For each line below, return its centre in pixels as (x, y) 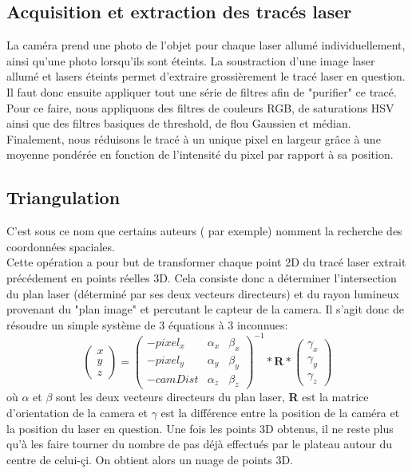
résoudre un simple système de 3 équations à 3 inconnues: (147, 324)
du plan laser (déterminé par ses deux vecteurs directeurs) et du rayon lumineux (203, 293)
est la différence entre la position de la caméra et (280, 412)
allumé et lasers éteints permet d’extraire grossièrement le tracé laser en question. (206, 76)
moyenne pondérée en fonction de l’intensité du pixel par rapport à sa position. (200, 154)
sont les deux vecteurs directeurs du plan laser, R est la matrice (212, 397)
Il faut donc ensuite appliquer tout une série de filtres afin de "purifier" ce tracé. (202, 91)
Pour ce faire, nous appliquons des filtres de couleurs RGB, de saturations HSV (200, 107)
